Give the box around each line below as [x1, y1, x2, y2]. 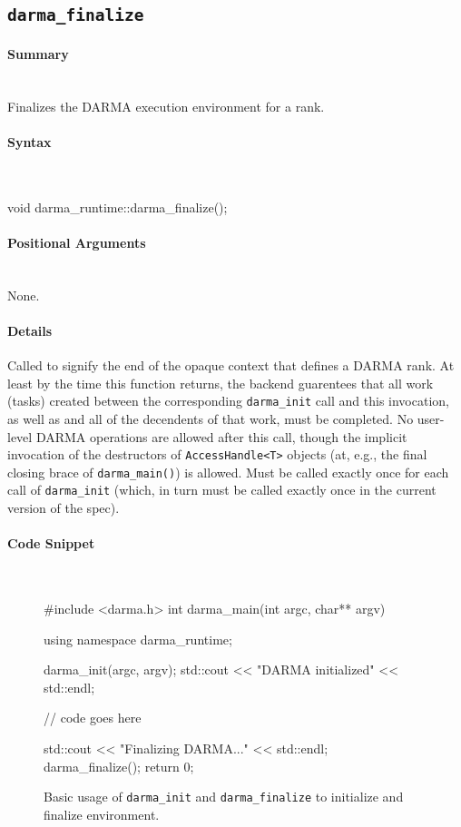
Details [7, 320, 53, 340]
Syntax [7, 132, 52, 151]
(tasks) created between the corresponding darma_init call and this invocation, [7, 391, 449, 410]
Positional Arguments [7, 232, 146, 251]
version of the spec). [7, 498, 120, 517]
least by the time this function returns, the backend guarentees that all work [7, 373, 434, 392]
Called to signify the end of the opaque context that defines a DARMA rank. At [7, 356, 455, 375]
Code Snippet [7, 534, 95, 553]
